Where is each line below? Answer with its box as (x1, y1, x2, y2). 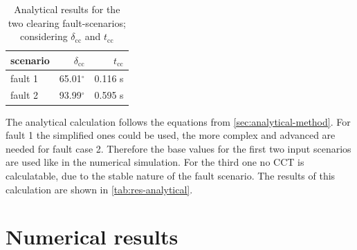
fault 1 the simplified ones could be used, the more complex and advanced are (6, 128, 336, 142)
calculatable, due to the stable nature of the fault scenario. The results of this (6, 168, 336, 182)
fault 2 (10, 88, 39, 102)
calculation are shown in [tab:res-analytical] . (6, 182, 193, 196)
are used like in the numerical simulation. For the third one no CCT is (6, 155, 304, 169)
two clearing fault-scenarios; (8, 15, 126, 30)
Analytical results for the (14, 2, 120, 16)
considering (20, 29, 68, 44)
